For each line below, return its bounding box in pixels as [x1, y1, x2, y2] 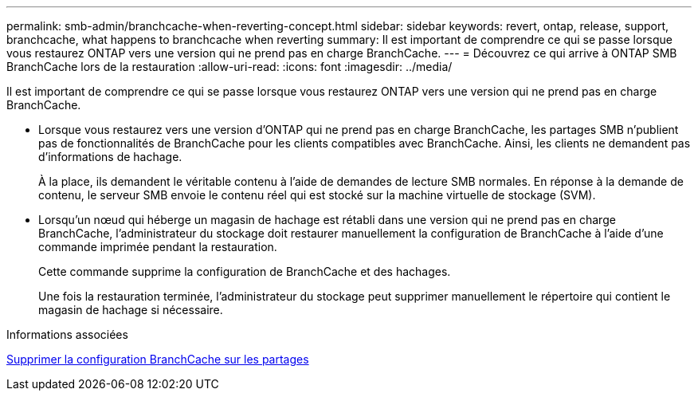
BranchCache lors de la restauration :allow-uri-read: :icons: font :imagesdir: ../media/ [6, 60, 453, 73]
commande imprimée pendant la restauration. [38, 240, 277, 254]
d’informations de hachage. [38, 150, 182, 163]
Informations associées [6, 328, 128, 341]
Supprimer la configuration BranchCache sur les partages [6, 352, 309, 366]
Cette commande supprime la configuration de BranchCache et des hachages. [38, 265, 451, 278]
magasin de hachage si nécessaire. [38, 303, 223, 316]
